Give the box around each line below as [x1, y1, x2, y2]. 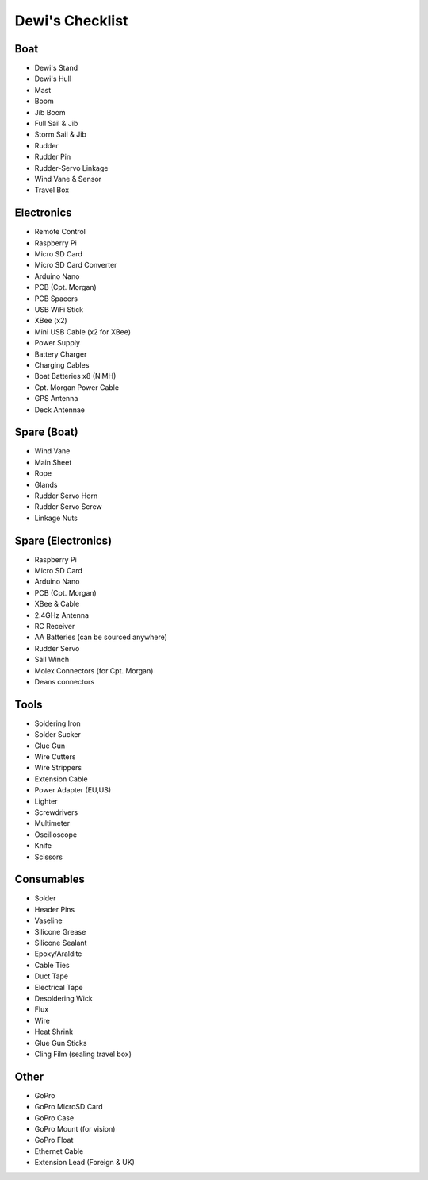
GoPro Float [34, 1136, 74, 1145]
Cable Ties [34, 960, 71, 970]
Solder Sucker [34, 730, 81, 739]
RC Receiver [34, 622, 75, 631]
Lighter [34, 796, 59, 806]
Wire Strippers [34, 763, 82, 773]
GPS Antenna [34, 394, 78, 403]
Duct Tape [34, 971, 69, 981]
